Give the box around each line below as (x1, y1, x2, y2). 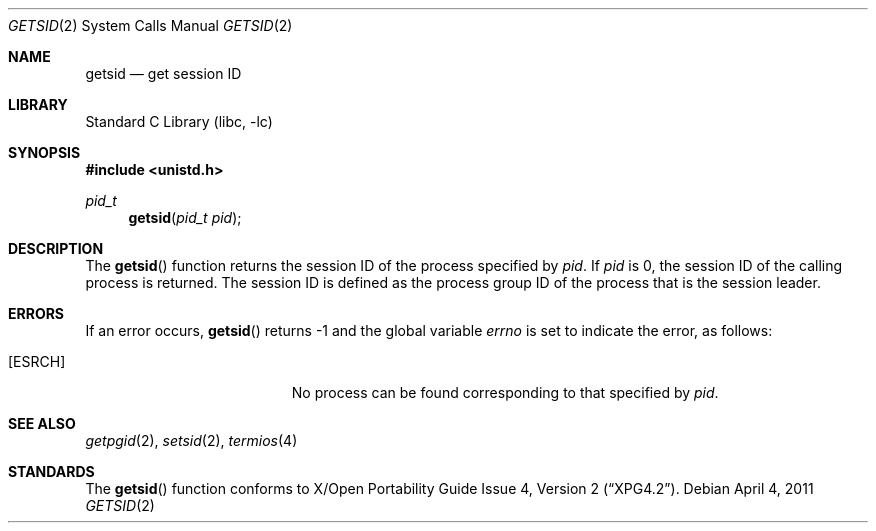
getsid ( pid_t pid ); (128, 209, 242, 226)
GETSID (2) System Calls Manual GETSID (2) (8, 17, 293, 34)
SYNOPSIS (8, 144, 81, 161)
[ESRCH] (8, 353, 66, 370)
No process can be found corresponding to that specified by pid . (291, 384, 719, 401)
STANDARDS (8, 463, 95, 480)
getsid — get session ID (85, 65, 242, 82)
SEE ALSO (8, 415, 76, 432)
